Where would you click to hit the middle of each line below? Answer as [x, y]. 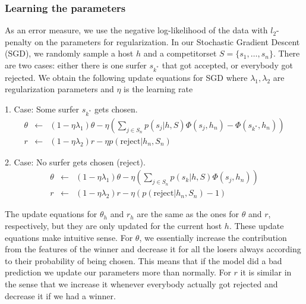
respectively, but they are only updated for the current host [113, 225]
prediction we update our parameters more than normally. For [118, 272]
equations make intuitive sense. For [69, 237]
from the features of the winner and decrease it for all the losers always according [153, 249]
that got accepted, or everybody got [227, 65]
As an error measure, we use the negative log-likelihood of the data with [136, 30]
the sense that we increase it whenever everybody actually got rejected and [141, 283]
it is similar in [266, 272]
